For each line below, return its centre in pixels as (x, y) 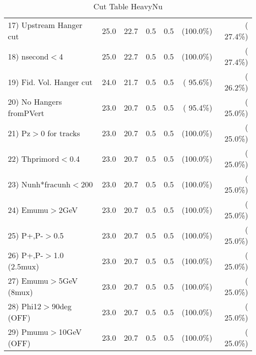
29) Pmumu (28, 332)
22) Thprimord (34, 158)
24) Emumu (28, 209)
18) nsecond (28, 56)
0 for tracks (60, 133)
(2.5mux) (24, 266)
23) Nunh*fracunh (39, 184)
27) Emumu (28, 281)
